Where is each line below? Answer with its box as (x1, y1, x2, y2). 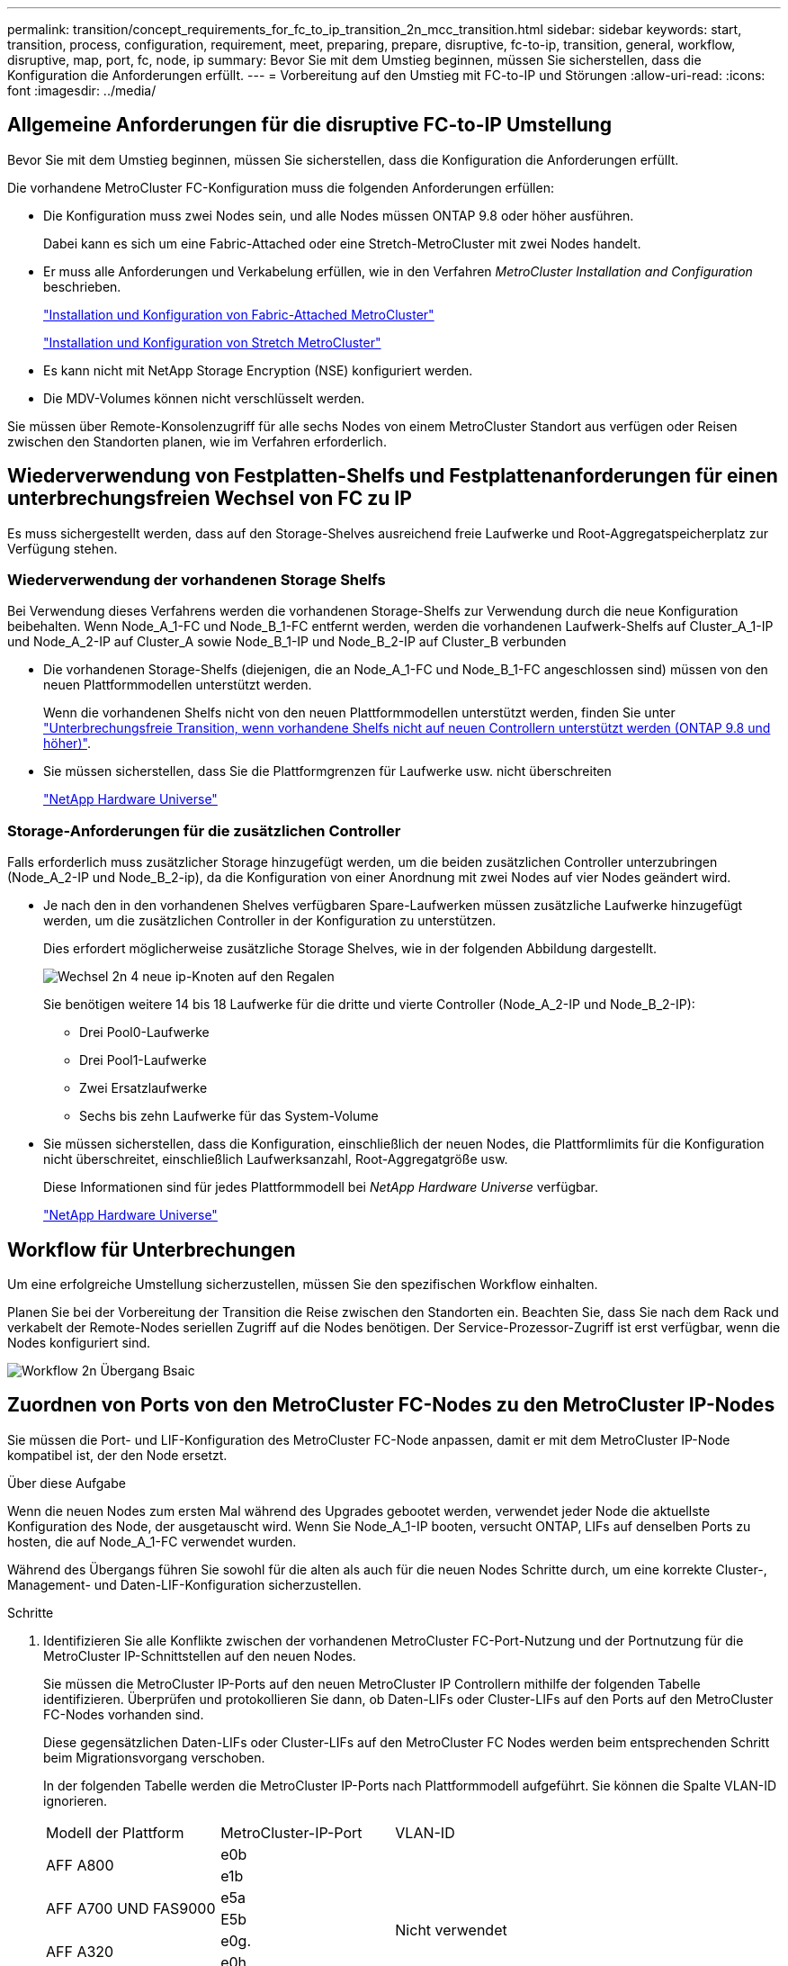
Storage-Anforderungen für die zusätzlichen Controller (7, 821, 401, 840)
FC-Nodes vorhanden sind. (43, 1706, 204, 1722)
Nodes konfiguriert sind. (7, 1335, 151, 1351)
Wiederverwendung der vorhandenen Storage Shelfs (7, 571, 386, 590)
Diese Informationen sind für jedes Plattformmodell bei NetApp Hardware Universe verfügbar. (43, 1179, 599, 1195)
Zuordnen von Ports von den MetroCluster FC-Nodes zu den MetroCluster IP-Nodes (7, 1393, 775, 1417)
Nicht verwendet (395, 1920, 507, 1939)
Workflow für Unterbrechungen (7, 1238, 296, 1261)
